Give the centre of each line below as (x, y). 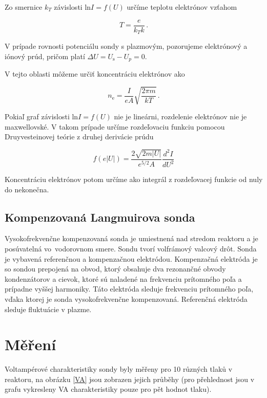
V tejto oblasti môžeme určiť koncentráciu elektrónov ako (95, 74)
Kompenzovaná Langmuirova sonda (100, 217)
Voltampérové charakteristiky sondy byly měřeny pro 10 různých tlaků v (119, 369)
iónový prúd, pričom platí (45, 56)
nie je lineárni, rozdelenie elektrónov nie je (180, 116)
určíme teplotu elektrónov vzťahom (182, 7)
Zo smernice (24, 7)
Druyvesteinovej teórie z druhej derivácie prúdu (79, 137)
